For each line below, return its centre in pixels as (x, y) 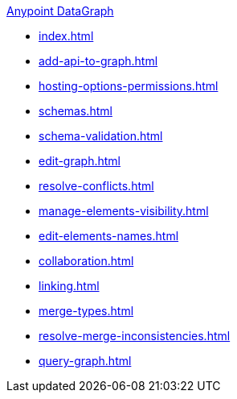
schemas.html (76, 111)
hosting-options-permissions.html (129, 86)
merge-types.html (86, 311)
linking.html (69, 286)
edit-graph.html (80, 161)
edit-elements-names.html (109, 236)
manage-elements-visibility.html (124, 211)
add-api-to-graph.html (98, 61)
